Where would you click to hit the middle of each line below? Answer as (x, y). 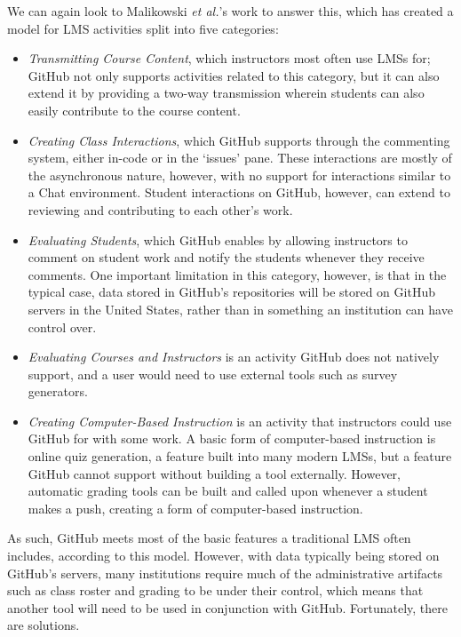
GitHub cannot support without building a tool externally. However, (214, 473)
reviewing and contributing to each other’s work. (160, 209)
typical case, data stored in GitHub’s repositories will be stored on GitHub (231, 292)
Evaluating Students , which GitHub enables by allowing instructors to (218, 239)
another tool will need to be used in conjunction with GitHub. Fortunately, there (228, 607)
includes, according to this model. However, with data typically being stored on (223, 556)
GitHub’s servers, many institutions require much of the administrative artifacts (225, 573)
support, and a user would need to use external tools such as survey (213, 374)
